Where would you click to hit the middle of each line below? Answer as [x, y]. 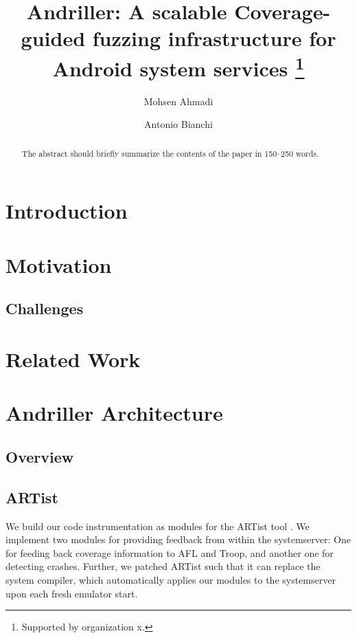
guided [53, 38]
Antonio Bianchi [178, 124]
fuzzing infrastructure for [214, 38]
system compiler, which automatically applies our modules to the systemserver [171, 579]
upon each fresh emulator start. [72, 593]
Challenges [45, 308]
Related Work [73, 359]
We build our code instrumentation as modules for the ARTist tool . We [158, 526]
